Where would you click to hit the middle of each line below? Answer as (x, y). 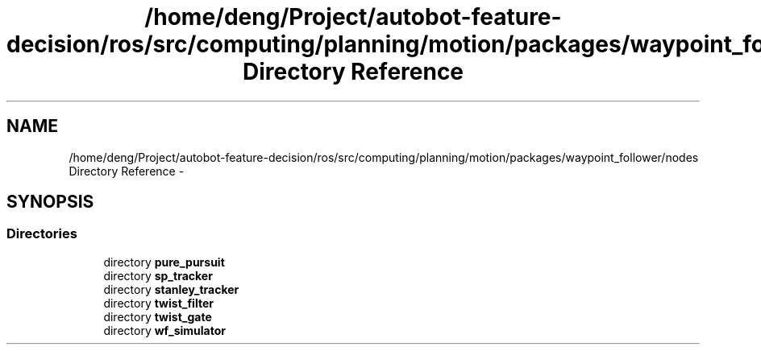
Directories (42, 234)
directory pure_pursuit (164, 262)
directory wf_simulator (164, 330)
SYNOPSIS (50, 202)
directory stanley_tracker (171, 289)
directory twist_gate (158, 316)
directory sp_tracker (158, 275)
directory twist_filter (158, 303)
